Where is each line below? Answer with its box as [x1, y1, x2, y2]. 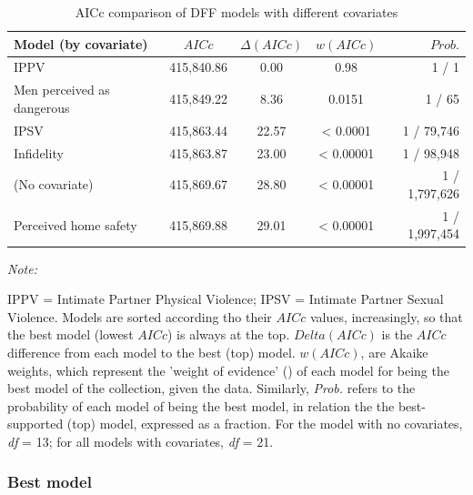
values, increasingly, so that [309, 307, 463, 326]
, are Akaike [360, 342, 428, 361]
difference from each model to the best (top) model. [7, 342, 296, 361]
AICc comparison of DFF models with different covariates [75, 3, 398, 21]
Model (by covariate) [14, 34, 148, 53]
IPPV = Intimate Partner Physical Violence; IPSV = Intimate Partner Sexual [7, 289, 444, 308]
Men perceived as [14, 80, 110, 99]
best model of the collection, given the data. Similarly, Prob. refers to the [7, 379, 416, 398]
